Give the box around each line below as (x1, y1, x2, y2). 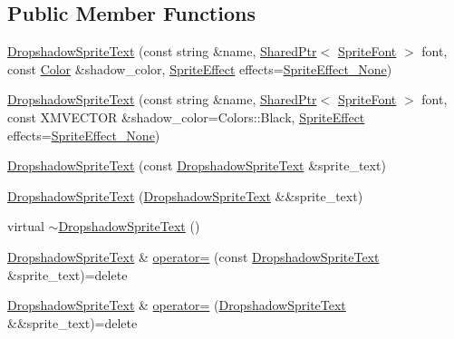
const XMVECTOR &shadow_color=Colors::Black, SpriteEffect (7, 107, 365, 126)
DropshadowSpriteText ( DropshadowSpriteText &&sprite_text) (7, 186, 363, 205)
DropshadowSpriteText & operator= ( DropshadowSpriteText (7, 295, 346, 315)
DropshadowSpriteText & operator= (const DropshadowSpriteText (7, 247, 380, 266)
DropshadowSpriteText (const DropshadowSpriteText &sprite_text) (7, 156, 386, 175)
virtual (7, 217, 44, 236)
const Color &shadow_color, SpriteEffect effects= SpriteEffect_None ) (7, 59, 392, 78)
